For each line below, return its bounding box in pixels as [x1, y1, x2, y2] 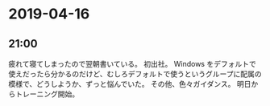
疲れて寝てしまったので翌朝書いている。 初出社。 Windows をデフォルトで [8, 59, 256, 68]
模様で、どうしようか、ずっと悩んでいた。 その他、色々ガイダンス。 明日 [8, 79, 251, 88]
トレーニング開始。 [15, 89, 79, 99]
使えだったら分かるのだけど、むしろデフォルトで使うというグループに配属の [8, 69, 262, 79]
